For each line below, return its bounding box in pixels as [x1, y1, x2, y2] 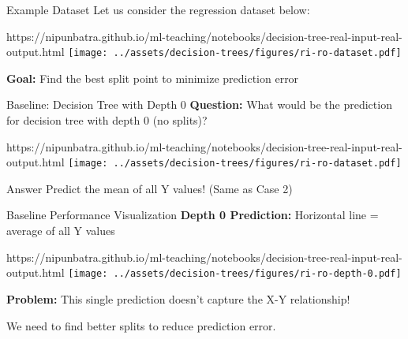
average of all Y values [6, 222, 115, 239]
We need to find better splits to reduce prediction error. [6, 317, 276, 333]
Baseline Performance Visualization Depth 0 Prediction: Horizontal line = [6, 207, 379, 223]
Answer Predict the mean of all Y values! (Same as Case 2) [6, 180, 293, 196]
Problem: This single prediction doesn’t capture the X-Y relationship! [6, 290, 350, 307]
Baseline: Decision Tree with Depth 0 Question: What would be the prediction [6, 96, 392, 113]
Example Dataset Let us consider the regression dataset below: [6, 2, 310, 17]
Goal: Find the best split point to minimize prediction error [6, 69, 299, 86]
